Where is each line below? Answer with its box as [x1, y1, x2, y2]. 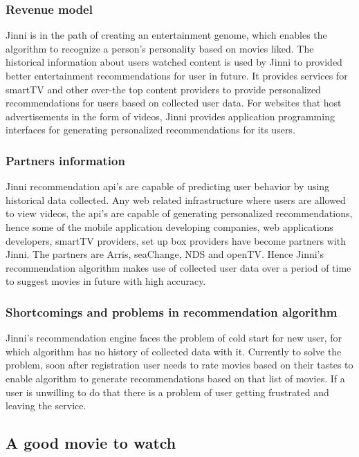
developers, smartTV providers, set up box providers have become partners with [6, 233, 346, 248]
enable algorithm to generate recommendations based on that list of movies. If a [6, 371, 345, 385]
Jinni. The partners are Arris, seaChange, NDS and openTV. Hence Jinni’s [6, 247, 324, 261]
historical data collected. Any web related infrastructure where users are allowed [6, 192, 346, 207]
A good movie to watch [6, 432, 176, 454]
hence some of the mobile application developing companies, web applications [6, 219, 333, 234]
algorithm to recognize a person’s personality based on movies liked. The [6, 41, 314, 55]
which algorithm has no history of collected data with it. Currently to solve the [6, 344, 342, 358]
